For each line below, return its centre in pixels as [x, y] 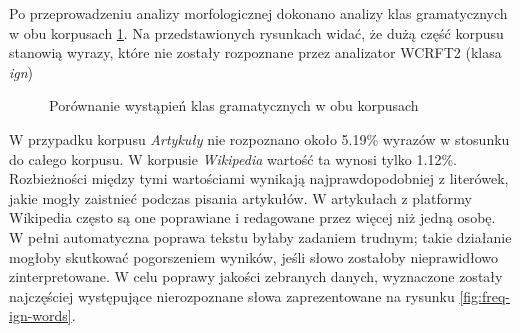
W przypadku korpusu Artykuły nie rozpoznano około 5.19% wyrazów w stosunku [259, 138]
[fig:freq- [484, 295]
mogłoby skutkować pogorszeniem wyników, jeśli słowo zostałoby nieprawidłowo [254, 256]
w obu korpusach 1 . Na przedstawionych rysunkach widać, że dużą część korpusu [256, 32]
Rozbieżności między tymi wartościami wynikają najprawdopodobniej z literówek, [259, 178]
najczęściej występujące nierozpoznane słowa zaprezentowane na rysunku [232, 295]
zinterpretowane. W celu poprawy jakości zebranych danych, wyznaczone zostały [256, 276]
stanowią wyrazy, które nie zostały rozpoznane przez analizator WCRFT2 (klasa [255, 52]
